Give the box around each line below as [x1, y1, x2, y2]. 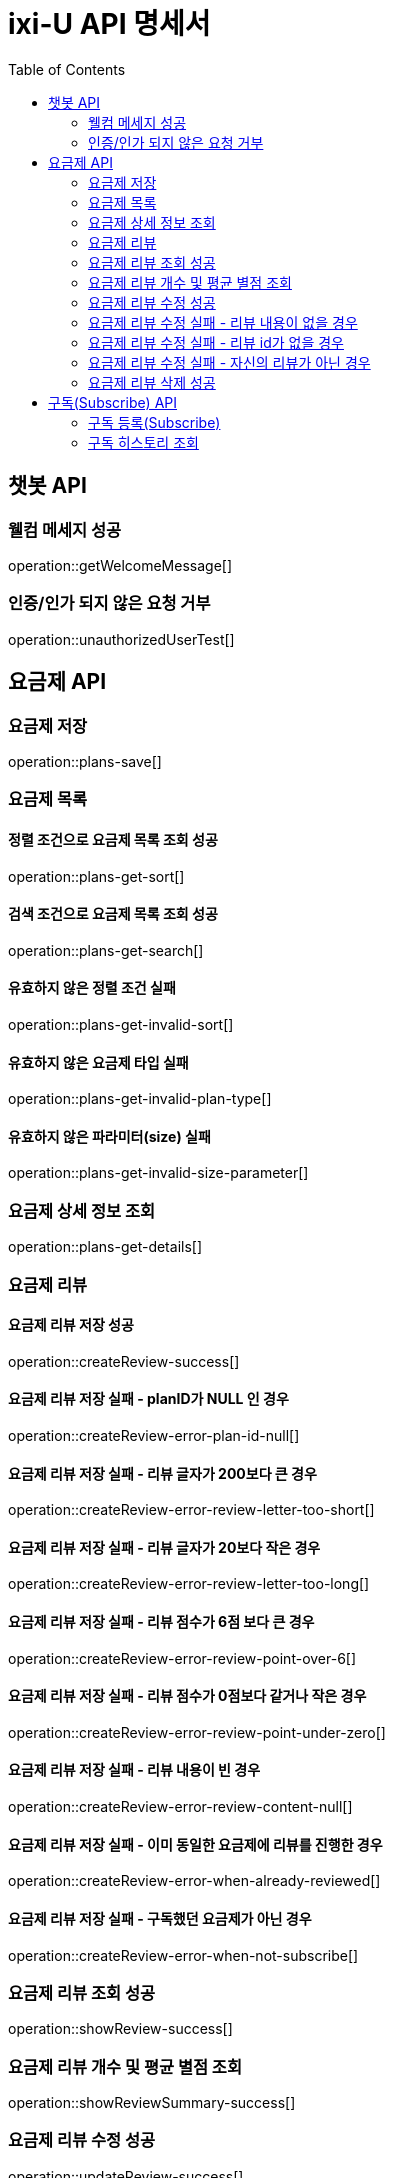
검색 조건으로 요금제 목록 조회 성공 [8, 905, 218, 923]
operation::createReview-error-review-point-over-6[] [8, 1649, 357, 1667]
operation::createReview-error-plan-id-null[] [8, 1426, 300, 1444]
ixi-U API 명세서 [8, 7, 211, 41]
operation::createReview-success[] [8, 1352, 240, 1370]
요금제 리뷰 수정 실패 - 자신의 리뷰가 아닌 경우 [88, 353, 371, 371]
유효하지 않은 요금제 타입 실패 [8, 1053, 189, 1071]
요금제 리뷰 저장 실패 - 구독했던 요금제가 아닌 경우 [8, 1909, 312, 1927]
